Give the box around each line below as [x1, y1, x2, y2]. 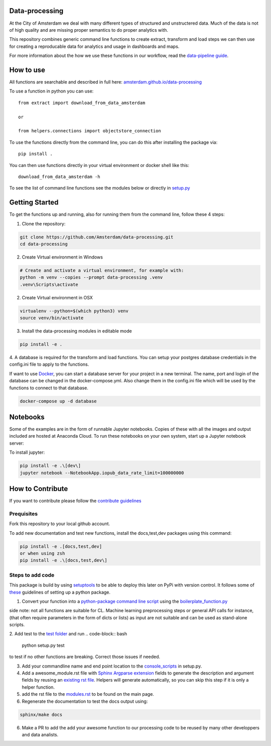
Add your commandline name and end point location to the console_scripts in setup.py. [22, 663, 202, 669]
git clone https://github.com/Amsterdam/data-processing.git [20, 234, 174, 240]
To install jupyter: [9, 449, 45, 455]
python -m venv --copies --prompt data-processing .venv [20, 275, 163, 280]
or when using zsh [20, 551, 65, 556]
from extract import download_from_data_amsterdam [18, 100, 146, 106]
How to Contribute [9, 484, 68, 493]
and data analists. [22, 731, 59, 737]
